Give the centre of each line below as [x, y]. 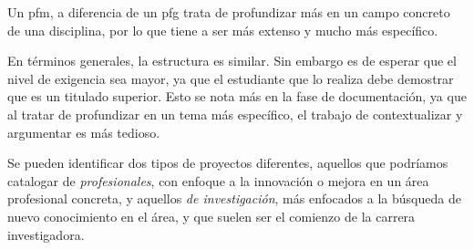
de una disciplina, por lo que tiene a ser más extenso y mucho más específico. [223, 30]
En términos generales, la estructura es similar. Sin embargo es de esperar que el [232, 61]
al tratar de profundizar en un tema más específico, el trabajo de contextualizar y [235, 114]
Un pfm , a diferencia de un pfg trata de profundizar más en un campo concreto [229, 12]
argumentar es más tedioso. [84, 132]
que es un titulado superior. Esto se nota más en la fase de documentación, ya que [237, 96]
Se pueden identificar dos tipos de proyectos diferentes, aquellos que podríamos [228, 163]
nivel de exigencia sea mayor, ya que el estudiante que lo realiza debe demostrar [231, 78]
